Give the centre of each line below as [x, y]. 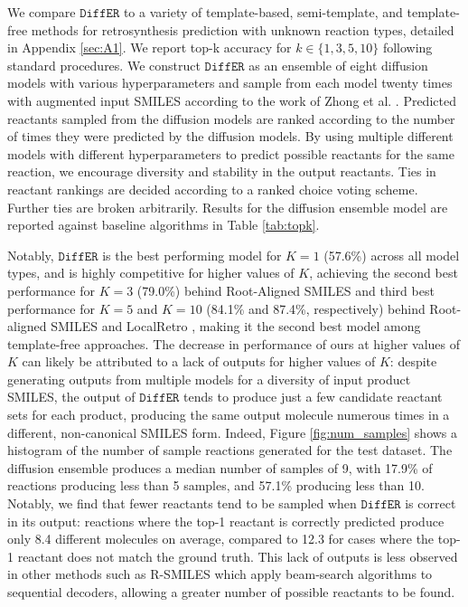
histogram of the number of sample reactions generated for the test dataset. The [230, 450]
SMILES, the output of [71, 397]
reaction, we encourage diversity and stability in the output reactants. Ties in [222, 171]
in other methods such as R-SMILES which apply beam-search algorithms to [220, 574]
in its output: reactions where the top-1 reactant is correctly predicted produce [226, 521]
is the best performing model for [192, 255]
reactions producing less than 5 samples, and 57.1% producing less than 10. [216, 485]
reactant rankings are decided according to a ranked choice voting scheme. [213, 189]
